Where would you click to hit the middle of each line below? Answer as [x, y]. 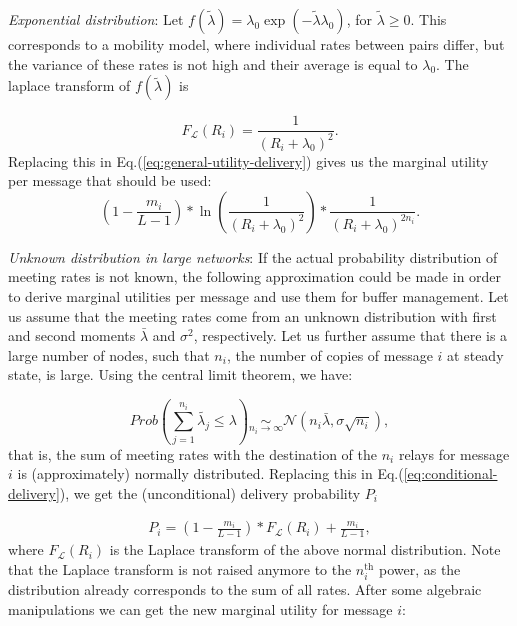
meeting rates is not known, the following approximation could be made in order [255, 276]
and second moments [72, 335]
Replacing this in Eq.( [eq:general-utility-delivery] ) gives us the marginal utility [248, 160]
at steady [475, 354]
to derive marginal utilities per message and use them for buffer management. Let [258, 295]
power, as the [419, 569]
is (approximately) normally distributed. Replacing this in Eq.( [210, 473]
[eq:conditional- [450, 473]
